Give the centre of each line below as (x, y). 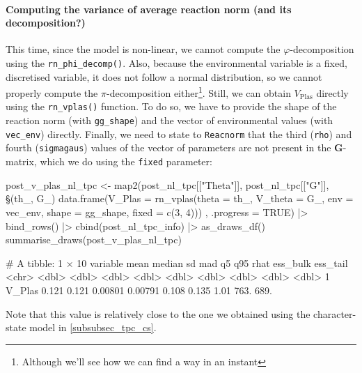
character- (335, 313)
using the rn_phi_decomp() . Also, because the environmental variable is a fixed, (176, 62)
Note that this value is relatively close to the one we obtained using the (158, 313)
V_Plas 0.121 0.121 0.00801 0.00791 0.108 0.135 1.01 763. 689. (139, 290)
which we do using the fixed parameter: (126, 161)
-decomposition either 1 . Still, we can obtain (198, 92)
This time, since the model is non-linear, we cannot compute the (143, 49)
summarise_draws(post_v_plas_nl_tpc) (94, 239)
